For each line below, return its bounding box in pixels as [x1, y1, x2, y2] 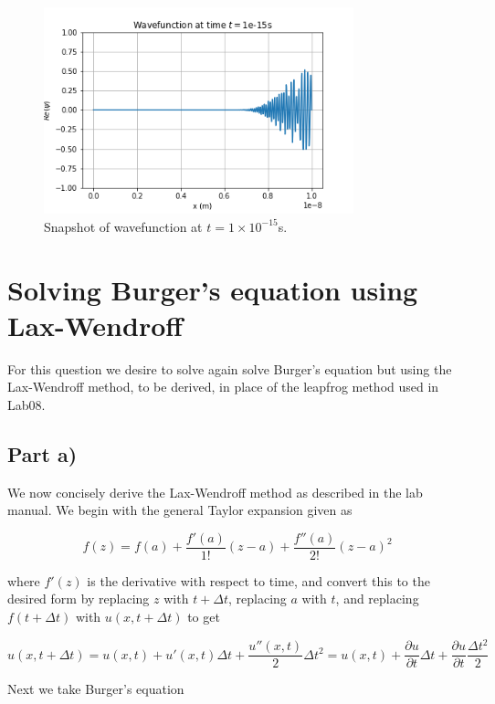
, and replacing [335, 589, 419, 608]
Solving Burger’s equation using [7, 270, 418, 308]
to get [187, 607, 220, 626]
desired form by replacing [7, 589, 150, 608]
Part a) [7, 439, 78, 468]
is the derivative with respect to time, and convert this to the [87, 571, 430, 590]
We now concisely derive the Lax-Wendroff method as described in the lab [7, 482, 423, 501]
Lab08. [7, 394, 46, 414]
